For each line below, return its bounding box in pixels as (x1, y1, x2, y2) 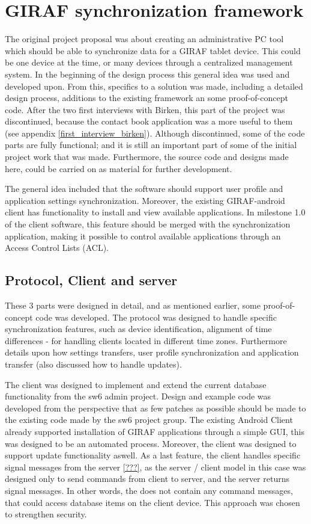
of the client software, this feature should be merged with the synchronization (5, 218, 291, 230)
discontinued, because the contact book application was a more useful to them (5, 115, 293, 128)
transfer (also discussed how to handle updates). (5, 357, 182, 370)
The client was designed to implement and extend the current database (5, 378, 267, 390)
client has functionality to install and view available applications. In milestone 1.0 (5, 206, 306, 218)
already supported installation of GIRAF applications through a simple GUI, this (5, 425, 304, 437)
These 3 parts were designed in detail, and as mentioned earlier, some (5, 299, 261, 312)
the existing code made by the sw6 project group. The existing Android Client (5, 413, 293, 426)
